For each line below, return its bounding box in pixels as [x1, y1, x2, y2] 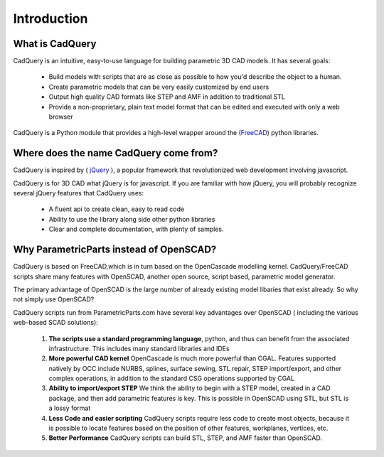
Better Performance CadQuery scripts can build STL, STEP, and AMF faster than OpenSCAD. [48, 434, 323, 442]
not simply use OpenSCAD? [13, 295, 95, 303]
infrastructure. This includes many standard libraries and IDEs [48, 344, 230, 353]
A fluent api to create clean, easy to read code [48, 205, 185, 213]
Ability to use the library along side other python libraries [48, 215, 215, 223]
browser [48, 112, 74, 121]
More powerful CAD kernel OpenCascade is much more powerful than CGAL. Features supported [48, 354, 336, 362]
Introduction [13, 11, 88, 26]
